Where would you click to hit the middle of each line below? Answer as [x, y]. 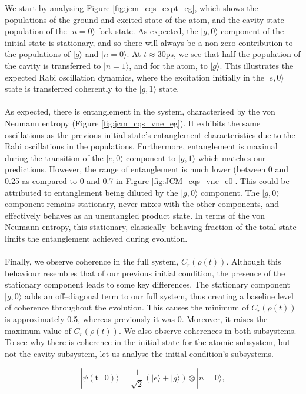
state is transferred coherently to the [71, 89]
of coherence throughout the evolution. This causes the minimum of [127, 307]
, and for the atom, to [168, 65]
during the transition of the [54, 157]
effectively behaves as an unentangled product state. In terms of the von [135, 215]
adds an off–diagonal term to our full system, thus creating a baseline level [159, 295]
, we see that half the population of [237, 54]
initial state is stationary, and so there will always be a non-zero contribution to [149, 42]
